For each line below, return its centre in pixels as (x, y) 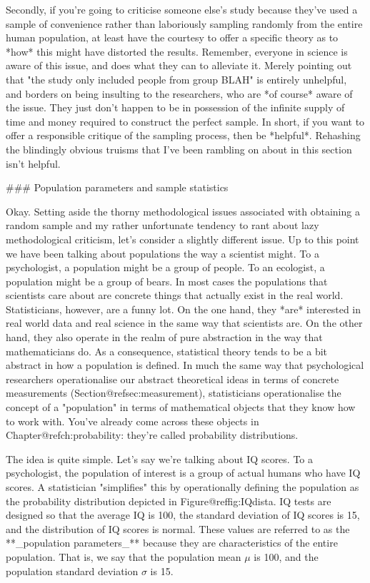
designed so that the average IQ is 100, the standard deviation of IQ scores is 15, (183, 515)
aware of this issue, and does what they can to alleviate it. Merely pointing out (179, 65)
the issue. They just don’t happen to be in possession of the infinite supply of (175, 107)
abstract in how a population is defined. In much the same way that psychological (185, 365)
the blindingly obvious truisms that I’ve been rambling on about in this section (179, 149)
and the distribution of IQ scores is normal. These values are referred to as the (178, 528)
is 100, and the (286, 556)
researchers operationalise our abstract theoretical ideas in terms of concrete (172, 379)
